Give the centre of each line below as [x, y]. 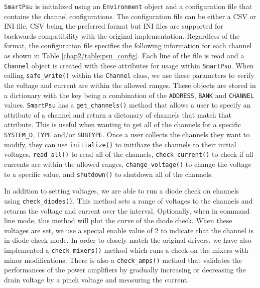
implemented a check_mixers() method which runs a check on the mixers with [126, 250]
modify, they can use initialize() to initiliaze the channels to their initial [120, 144]
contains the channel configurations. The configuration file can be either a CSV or [130, 16]
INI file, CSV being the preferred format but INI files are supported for [114, 26]
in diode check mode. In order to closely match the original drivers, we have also [128, 240]
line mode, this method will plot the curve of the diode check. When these [118, 220]
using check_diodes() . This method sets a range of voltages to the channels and [128, 200]
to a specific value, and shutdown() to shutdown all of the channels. [109, 174]
